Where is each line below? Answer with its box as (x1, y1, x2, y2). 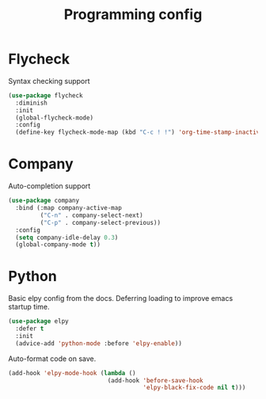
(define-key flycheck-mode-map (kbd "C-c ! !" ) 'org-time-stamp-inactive (15, 128, 264, 136)
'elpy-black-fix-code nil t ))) (142, 384, 246, 392)
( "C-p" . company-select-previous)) (40, 218, 161, 226)
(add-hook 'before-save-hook (107, 376, 203, 385)
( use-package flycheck (8, 91, 83, 100)
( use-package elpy (8, 317, 69, 325)
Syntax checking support (8, 76, 90, 85)
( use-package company (8, 196, 80, 205)
